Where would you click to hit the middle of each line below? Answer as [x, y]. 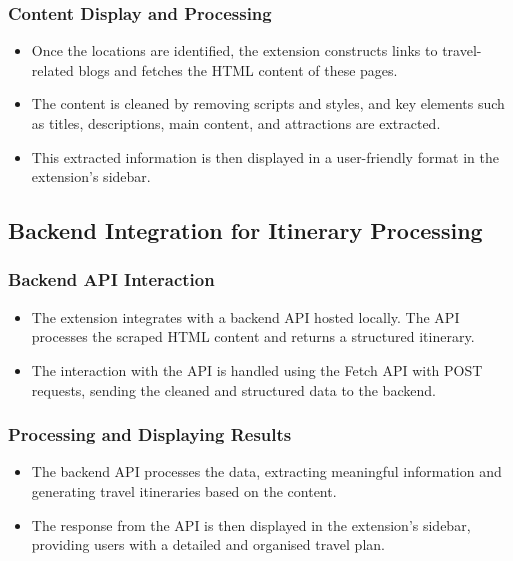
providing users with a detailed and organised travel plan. [208, 544]
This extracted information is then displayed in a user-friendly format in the [265, 156]
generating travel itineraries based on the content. [184, 490]
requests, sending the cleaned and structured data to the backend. [233, 389]
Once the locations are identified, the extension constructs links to [234, 50]
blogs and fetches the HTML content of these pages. [238, 69]
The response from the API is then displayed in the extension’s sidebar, [251, 524]
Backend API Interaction [111, 279]
